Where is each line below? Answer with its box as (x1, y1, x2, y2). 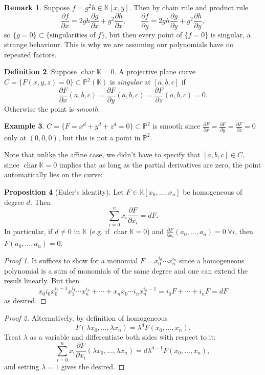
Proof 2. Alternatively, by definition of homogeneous (4, 312, 168, 323)
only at (4, 132, 27, 142)
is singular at (110, 76, 151, 87)
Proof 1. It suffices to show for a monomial (4, 255, 138, 266)
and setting (4, 361, 39, 371)
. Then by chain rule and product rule (129, 2, 249, 12)
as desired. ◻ (4, 295, 47, 306)
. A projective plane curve (114, 66, 195, 77)
